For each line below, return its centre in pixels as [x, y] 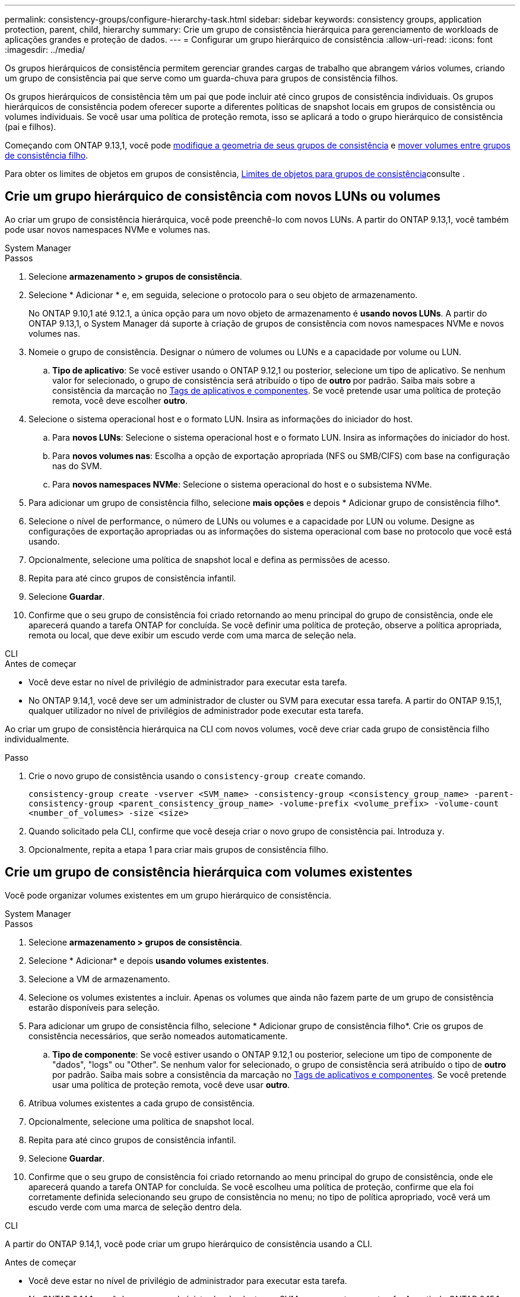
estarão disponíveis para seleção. [94, 1007]
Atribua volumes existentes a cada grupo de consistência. [142, 1103]
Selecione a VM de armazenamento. [99, 979]
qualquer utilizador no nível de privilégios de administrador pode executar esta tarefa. [196, 710]
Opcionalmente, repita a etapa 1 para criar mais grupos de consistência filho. [179, 849]
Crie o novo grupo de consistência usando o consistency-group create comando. [197, 776]
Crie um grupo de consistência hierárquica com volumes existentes [209, 872]
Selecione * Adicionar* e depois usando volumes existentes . [149, 960]
